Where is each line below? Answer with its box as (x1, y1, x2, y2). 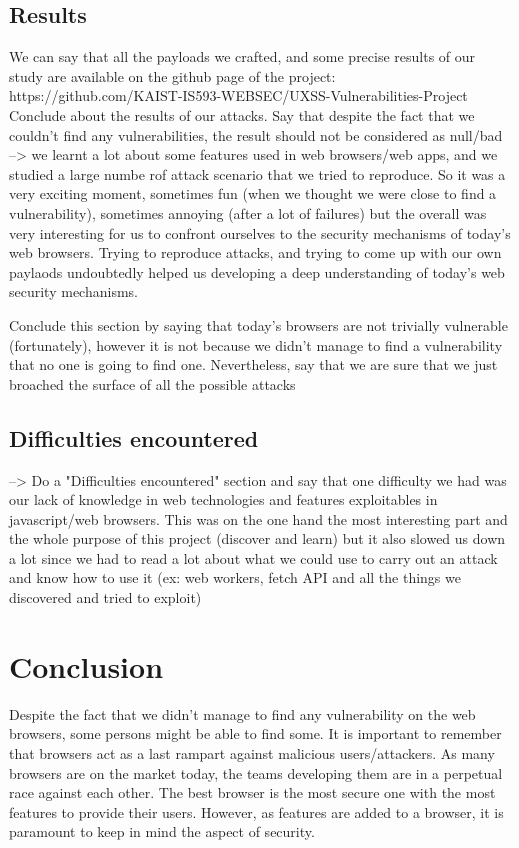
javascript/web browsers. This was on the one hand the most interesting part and (9, 508, 508, 529)
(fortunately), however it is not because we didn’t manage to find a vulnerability (9, 334, 503, 355)
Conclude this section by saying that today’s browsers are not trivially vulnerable (9, 314, 508, 335)
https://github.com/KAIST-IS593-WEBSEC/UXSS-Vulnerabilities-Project (9, 85, 468, 106)
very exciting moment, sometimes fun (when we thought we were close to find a (9, 183, 497, 204)
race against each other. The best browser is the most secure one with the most (9, 782, 496, 803)
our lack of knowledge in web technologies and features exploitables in (9, 489, 438, 510)
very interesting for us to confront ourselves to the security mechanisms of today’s (9, 222, 511, 243)
